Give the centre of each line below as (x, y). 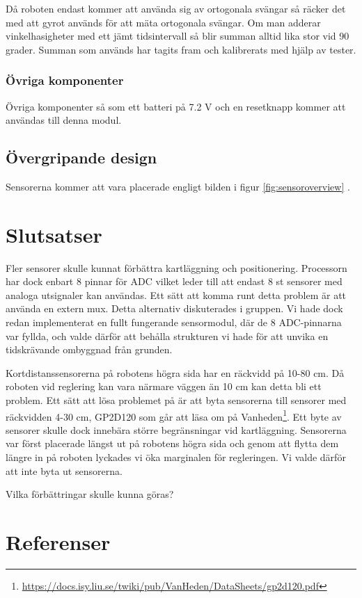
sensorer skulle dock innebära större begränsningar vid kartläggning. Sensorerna (176, 429)
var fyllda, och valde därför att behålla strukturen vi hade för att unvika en (167, 336)
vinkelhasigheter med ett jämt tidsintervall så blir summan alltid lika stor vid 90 (178, 36)
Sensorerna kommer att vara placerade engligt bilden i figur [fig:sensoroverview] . (178, 186)
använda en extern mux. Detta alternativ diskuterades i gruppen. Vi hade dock (174, 308)
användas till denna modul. (64, 120)
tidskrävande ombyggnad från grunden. (89, 349)
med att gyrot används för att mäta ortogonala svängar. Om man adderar (163, 22)
